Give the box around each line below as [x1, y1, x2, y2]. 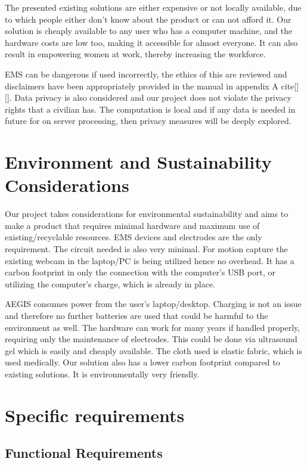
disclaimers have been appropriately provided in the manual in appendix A [5, 79, 278, 92]
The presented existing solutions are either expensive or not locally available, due [5, 1, 302, 13]
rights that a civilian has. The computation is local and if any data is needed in [5, 103, 296, 115]
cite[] [281, 79, 299, 92]
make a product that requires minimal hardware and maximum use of [5, 219, 260, 231]
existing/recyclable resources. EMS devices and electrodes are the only [5, 231, 262, 243]
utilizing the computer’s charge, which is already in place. [5, 277, 215, 290]
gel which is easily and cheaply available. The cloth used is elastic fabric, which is [5, 344, 303, 356]
